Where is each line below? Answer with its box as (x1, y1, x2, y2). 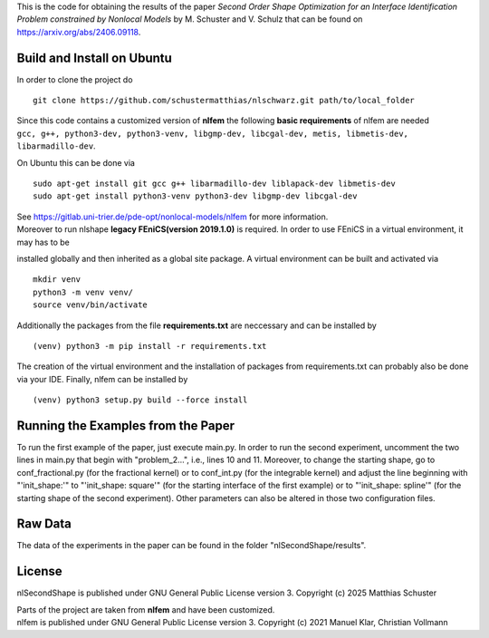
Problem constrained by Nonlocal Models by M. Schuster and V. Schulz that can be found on (16, 14, 363, 24)
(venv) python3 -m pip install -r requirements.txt (33, 341, 267, 351)
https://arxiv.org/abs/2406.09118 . (16, 26, 141, 37)
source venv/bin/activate (33, 300, 149, 310)
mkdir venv (33, 275, 81, 285)
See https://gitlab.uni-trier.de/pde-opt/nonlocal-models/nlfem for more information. (16, 211, 329, 222)
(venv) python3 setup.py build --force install (33, 395, 248, 405)
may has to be (16, 237, 70, 247)
